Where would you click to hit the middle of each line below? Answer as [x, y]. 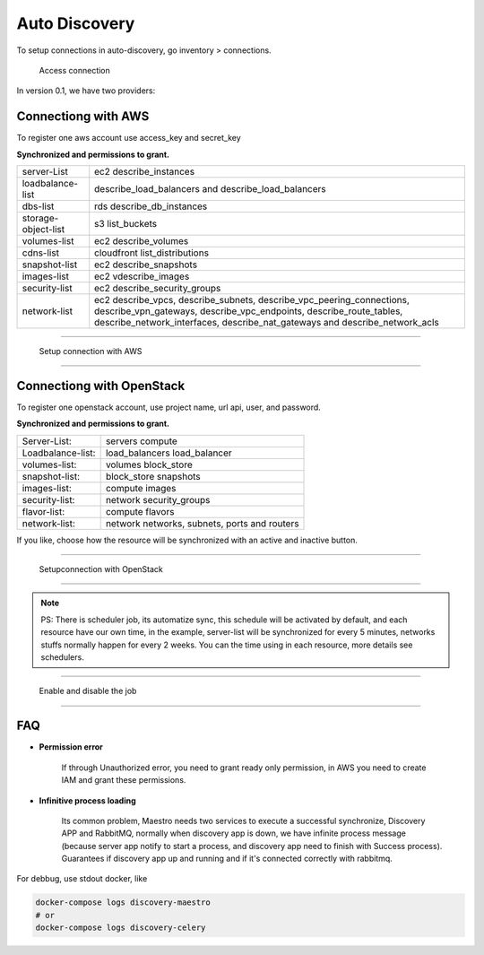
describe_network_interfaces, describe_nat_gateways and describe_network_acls [267, 323]
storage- [40, 218]
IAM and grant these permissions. [124, 780]
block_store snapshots [153, 476]
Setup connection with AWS [91, 352]
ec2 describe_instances [145, 172]
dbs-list [38, 206]
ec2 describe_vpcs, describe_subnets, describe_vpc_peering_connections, [252, 300]
